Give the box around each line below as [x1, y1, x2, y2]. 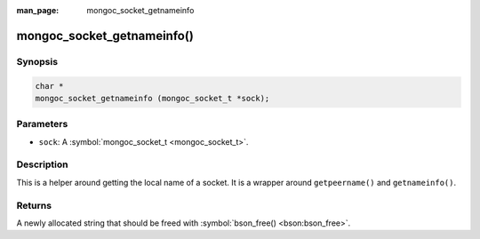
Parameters [16, 118, 68, 131]
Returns [16, 199, 52, 211]
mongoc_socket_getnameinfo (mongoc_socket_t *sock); [35, 93, 270, 103]
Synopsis [16, 55, 58, 68]
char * [35, 81, 64, 91]
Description [16, 158, 68, 171]
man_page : [16, 5, 60, 15]
